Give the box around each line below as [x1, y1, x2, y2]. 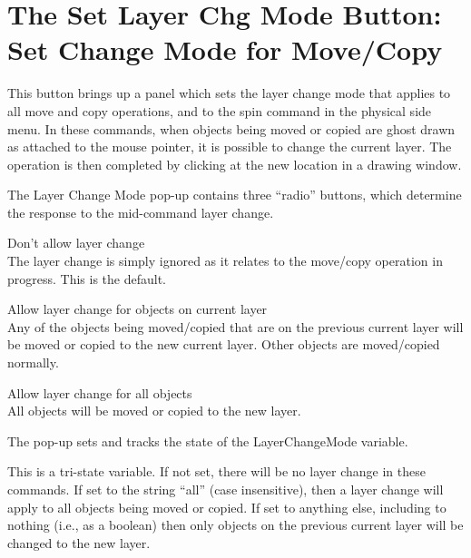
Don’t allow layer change [7, 233, 145, 252]
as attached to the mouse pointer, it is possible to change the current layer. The [7, 137, 452, 156]
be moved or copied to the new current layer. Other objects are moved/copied [7, 335, 440, 354]
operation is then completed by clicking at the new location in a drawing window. [7, 154, 462, 173]
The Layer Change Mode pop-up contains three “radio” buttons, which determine [7, 185, 462, 204]
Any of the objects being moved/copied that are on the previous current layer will [7, 317, 464, 336]
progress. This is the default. [7, 269, 166, 288]
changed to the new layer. [7, 533, 151, 552]
